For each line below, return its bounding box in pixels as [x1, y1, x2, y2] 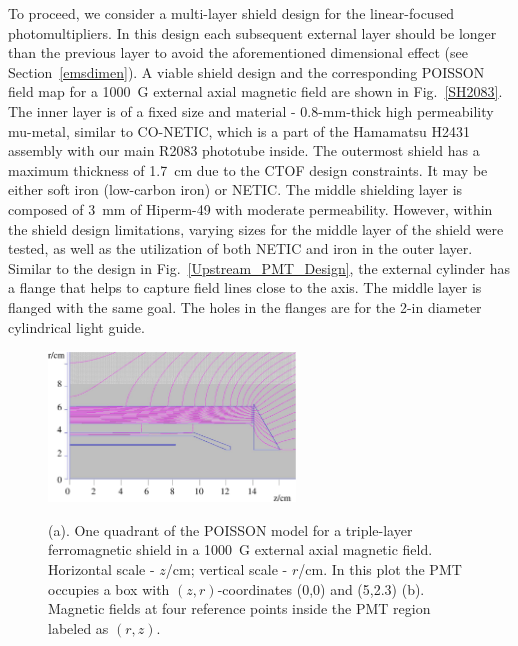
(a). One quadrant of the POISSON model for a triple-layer [48, 519, 413, 540]
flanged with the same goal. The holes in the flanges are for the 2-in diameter [8, 296, 482, 317]
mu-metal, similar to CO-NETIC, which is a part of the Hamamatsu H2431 [8, 120, 471, 141]
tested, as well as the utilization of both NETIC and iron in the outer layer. [8, 238, 473, 259]
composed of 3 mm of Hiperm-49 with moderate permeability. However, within [8, 198, 493, 219]
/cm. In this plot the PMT [298, 559, 462, 580]
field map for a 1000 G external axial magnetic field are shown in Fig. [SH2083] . [8, 81, 503, 102]
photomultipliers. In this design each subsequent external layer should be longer [8, 22, 497, 43]
